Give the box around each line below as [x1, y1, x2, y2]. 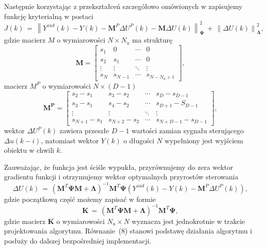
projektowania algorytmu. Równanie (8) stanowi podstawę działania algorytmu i [4, 225, 252, 236]
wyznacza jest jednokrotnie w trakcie [131, 215, 245, 226]
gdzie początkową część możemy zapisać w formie [4, 193, 156, 204]
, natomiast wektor [41, 135, 99, 145]
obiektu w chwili [4, 145, 54, 155]
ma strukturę [132, 35, 173, 45]
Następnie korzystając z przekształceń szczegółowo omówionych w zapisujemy [4, 1, 242, 11]
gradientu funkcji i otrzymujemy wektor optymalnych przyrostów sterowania [4, 171, 238, 182]
